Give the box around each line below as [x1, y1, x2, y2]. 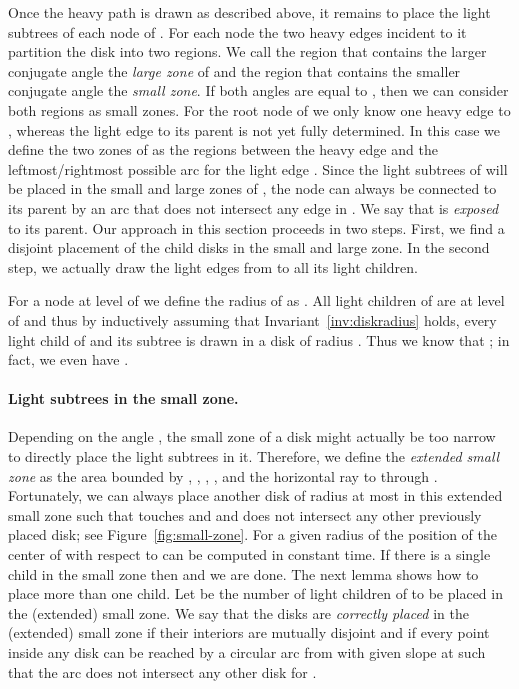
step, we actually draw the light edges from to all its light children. [8, 256, 418, 277]
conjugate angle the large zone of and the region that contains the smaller [8, 60, 461, 81]
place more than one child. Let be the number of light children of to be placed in [8, 583, 503, 604]
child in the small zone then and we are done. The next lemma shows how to [8, 563, 479, 584]
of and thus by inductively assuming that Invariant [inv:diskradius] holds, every [8, 309, 497, 330]
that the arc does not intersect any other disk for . [8, 661, 317, 682]
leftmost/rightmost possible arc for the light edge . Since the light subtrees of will [8, 158, 508, 179]
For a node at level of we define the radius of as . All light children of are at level [8, 290, 505, 311]
